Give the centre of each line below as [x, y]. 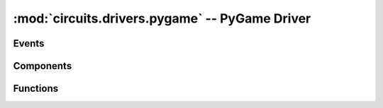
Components [43, 66]
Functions [36, 89]
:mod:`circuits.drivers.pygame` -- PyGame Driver [162, 18]
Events [29, 43]
